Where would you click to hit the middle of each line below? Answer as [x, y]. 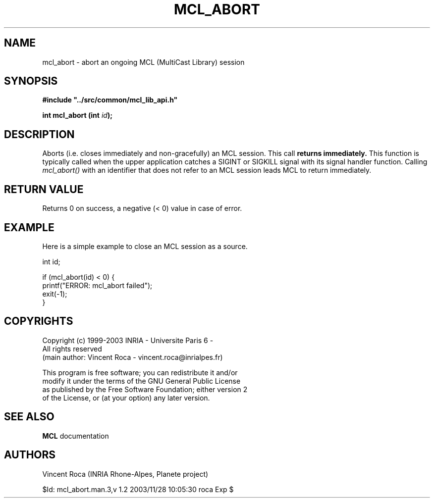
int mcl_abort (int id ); [77, 115]
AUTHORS [30, 455]
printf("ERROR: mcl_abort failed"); [97, 285]
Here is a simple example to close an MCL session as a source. [145, 246]
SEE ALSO [29, 417]
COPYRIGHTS [39, 321]
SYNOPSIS [31, 81]
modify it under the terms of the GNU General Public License [141, 381]
